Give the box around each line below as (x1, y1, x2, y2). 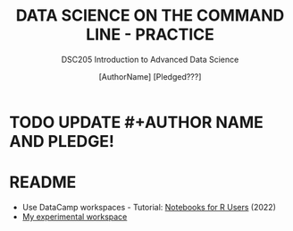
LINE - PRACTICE (86, 24, 214, 45)
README (9, 172, 77, 192)
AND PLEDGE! (9, 131, 114, 151)
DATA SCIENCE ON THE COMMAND (15, 5, 285, 26)
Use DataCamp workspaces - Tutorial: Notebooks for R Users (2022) (21, 201, 277, 212)
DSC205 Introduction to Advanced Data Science (61, 54, 239, 64)
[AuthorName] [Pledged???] (98, 71, 202, 81)
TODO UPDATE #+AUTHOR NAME (9, 112, 264, 133)
